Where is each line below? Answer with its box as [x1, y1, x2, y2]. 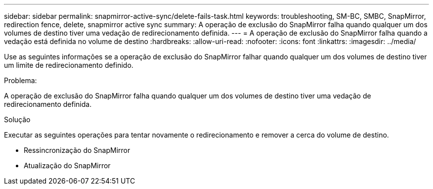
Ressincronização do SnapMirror [24, 146, 130, 154]
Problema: [4, 76, 37, 85]
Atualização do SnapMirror [24, 161, 111, 170]
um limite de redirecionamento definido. [4, 61, 133, 69]
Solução [4, 115, 31, 124]
